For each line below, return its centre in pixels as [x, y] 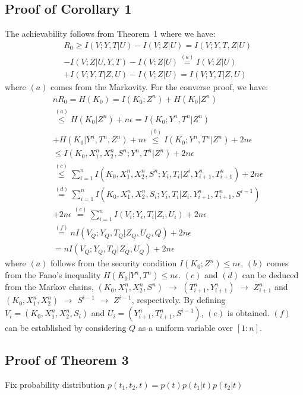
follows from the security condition [114, 263]
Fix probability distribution [55, 384]
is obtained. [248, 313]
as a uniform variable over [186, 328]
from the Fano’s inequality [53, 275]
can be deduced [270, 275]
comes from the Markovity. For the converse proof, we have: [160, 87]
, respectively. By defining [179, 300]
